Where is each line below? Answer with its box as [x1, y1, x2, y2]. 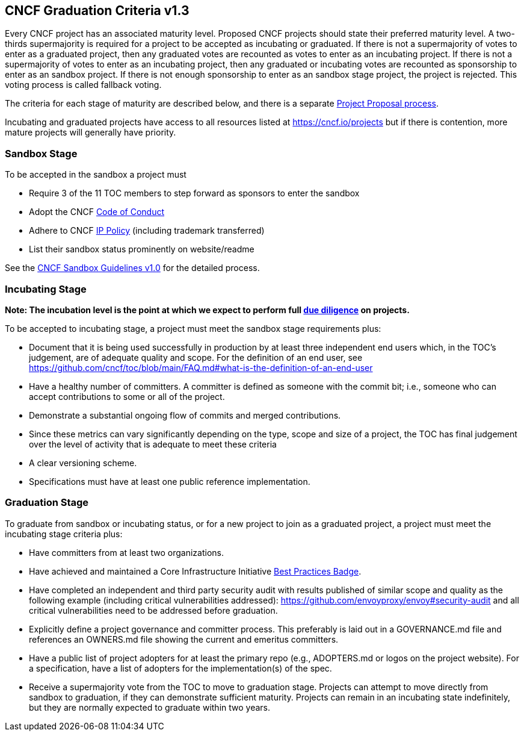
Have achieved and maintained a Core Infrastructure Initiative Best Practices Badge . [29, 566, 362, 576]
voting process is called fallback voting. [5, 80, 162, 90]
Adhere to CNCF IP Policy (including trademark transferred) [29, 225, 265, 236]
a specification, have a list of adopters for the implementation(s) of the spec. [29, 663, 332, 673]
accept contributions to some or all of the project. [29, 391, 225, 402]
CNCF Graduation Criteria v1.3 [5, 3, 190, 18]
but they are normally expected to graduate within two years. [29, 702, 271, 713]
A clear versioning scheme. [29, 457, 137, 468]
